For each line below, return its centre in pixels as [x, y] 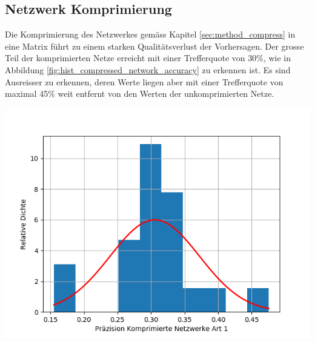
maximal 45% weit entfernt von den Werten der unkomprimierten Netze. [140, 94]
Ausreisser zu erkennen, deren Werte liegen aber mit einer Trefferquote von [144, 81]
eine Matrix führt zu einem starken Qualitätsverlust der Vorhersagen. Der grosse [154, 46]
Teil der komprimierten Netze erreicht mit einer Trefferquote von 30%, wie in [148, 58]
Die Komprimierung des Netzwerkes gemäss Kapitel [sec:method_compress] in [150, 34]
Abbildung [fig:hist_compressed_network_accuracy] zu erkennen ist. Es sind [148, 69]
